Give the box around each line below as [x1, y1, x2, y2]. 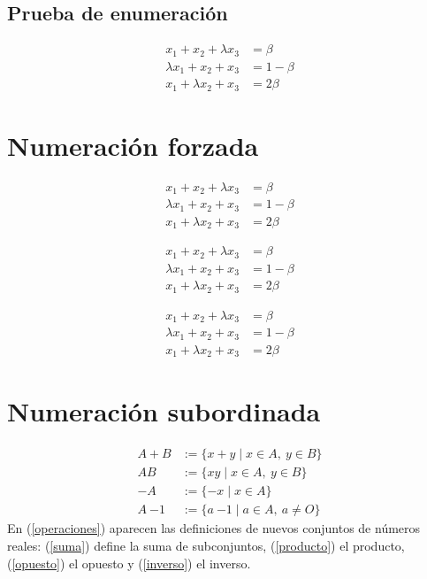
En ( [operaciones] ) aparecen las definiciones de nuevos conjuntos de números [7, 519, 421, 537]
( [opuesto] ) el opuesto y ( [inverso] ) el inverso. [7, 553, 251, 572]
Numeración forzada [7, 127, 259, 163]
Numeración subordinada [7, 393, 321, 429]
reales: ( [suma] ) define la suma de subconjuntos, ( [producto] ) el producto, [7, 536, 405, 554]
